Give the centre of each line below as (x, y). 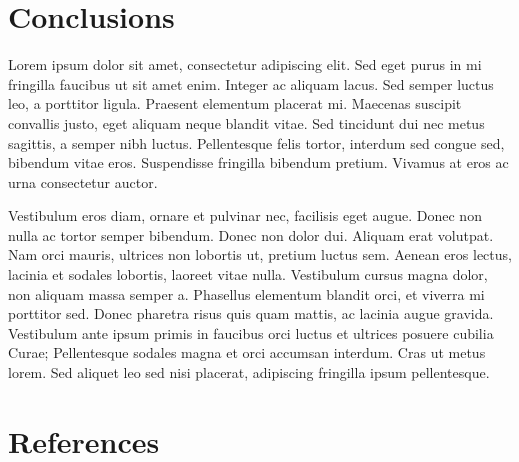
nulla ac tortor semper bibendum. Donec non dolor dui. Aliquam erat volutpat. (251, 234)
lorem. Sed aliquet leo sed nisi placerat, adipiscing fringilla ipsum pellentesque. (249, 372)
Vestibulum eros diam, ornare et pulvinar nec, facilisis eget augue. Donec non (245, 215)
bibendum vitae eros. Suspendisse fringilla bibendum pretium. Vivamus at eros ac (258, 162)
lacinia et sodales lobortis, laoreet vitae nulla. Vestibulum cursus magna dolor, (248, 274)
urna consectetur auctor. (83, 181)
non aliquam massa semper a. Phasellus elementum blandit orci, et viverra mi (246, 293)
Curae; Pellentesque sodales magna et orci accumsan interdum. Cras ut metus (247, 352)
